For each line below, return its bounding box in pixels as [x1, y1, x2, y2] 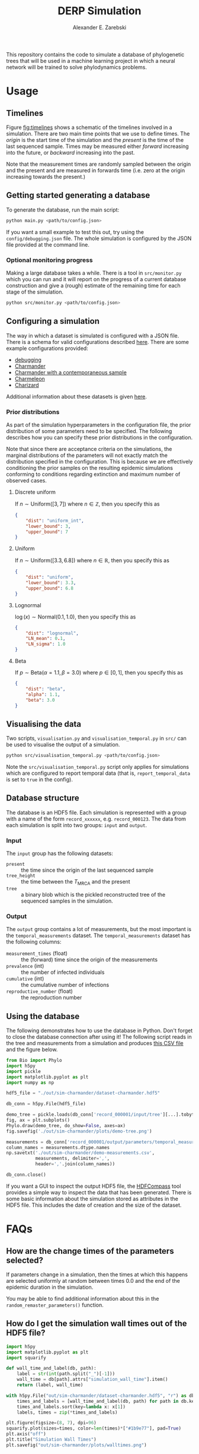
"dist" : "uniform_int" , [25, 518, 84, 523]
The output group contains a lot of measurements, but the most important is [6, 926, 191, 933]
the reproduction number [21, 994, 82, 1001]
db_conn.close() [6, 1172, 46, 1178]
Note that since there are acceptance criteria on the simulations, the [6, 445, 172, 452]
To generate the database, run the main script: [6, 206, 120, 213]
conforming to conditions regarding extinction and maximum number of [6, 471, 181, 478]
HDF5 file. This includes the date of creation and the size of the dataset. [6, 1201, 182, 1209]
